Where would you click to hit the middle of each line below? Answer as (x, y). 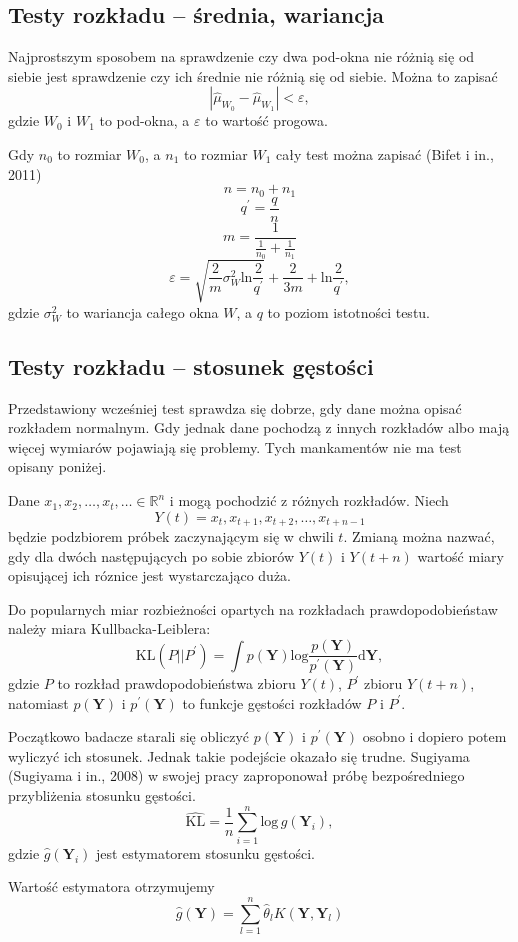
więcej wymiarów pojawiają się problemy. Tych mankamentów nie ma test (235, 446)
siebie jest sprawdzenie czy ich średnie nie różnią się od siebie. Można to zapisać (253, 75)
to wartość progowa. (266, 120)
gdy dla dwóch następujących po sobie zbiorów (151, 555)
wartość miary (460, 555)
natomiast (38, 702)
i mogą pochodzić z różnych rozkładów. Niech (309, 500)
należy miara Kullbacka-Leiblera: (109, 628)
